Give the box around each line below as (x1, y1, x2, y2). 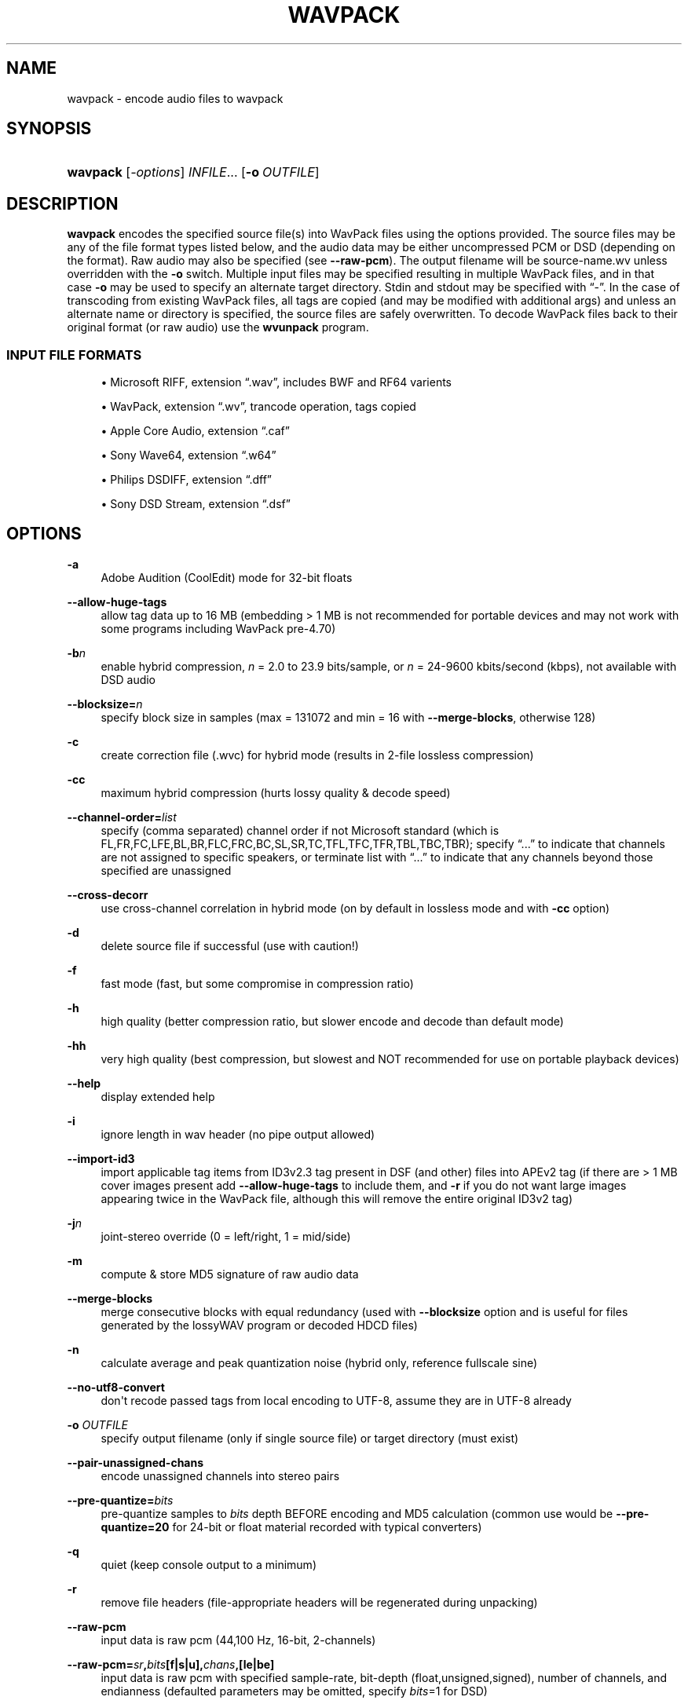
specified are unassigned (101, 863, 232, 877)
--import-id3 (67, 1151, 135, 1165)
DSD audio (101, 672, 156, 686)
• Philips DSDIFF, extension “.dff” (101, 473, 272, 487)
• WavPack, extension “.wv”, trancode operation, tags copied (101, 400, 416, 414)
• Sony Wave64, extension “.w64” (101, 448, 276, 463)
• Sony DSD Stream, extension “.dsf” (101, 497, 291, 511)
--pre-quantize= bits (67, 1493, 174, 1507)
